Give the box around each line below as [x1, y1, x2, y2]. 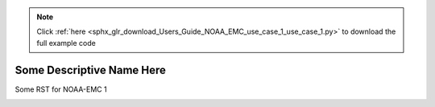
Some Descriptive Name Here [14, 63, 167, 76]
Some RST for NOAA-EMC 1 [14, 84, 108, 94]
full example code [36, 38, 96, 47]
